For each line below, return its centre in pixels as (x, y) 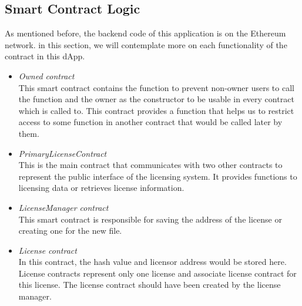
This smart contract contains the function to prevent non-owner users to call (156, 87)
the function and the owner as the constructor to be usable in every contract (156, 99)
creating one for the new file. (70, 231)
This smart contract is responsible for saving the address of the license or (150, 219)
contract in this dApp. (45, 56)
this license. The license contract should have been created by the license (150, 285)
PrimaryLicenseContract (63, 153)
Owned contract (46, 75)
